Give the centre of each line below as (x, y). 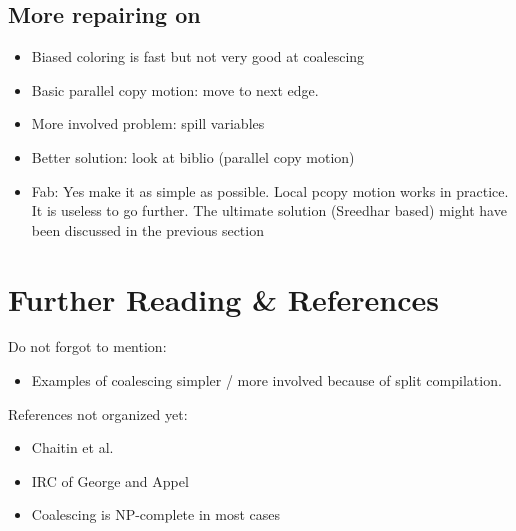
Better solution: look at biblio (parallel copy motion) (193, 156)
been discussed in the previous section (147, 229)
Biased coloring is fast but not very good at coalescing (198, 56)
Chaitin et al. (72, 447)
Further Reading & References (223, 298)
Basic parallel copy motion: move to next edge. (175, 89)
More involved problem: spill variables (148, 123)
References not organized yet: (98, 413)
